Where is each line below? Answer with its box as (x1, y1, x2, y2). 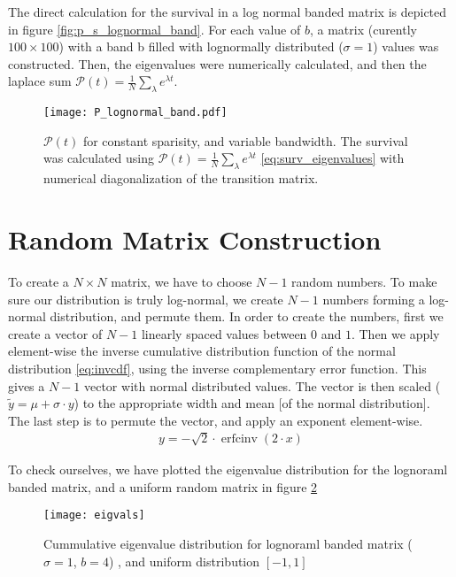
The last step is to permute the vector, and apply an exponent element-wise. (8, 411, 423, 429)
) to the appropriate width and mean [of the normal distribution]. (73, 394, 430, 412)
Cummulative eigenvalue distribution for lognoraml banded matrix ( (43, 534, 413, 552)
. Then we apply (351, 324, 440, 342)
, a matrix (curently (309, 19, 417, 38)
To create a (8, 272, 69, 290)
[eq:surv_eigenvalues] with (260, 149, 405, 167)
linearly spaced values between (141, 324, 307, 342)
